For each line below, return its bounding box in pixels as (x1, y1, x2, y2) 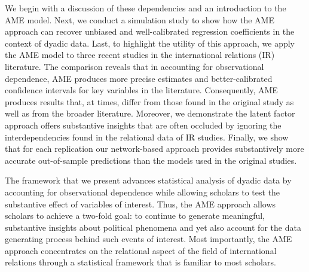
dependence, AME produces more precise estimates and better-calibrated (5, 72, 273, 84)
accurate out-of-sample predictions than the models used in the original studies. (5, 154, 297, 166)
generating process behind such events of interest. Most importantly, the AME (5, 233, 292, 245)
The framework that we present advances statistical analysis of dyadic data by (5, 174, 292, 187)
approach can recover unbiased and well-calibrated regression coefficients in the (5, 25, 295, 38)
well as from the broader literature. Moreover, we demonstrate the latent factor (5, 107, 295, 120)
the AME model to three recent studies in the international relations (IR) (5, 48, 275, 61)
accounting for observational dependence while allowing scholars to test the (5, 185, 280, 198)
